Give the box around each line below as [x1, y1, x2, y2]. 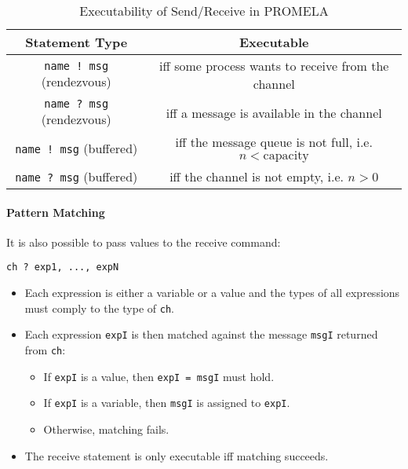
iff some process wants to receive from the [159, 57, 389, 75]
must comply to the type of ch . [24, 299, 174, 316]
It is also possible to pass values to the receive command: [6, 233, 281, 250]
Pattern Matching [6, 203, 105, 220]
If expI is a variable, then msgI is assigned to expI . [43, 394, 290, 411]
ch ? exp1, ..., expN [6, 262, 119, 273]
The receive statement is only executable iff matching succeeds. [24, 447, 329, 464]
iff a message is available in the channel [166, 104, 382, 122]
